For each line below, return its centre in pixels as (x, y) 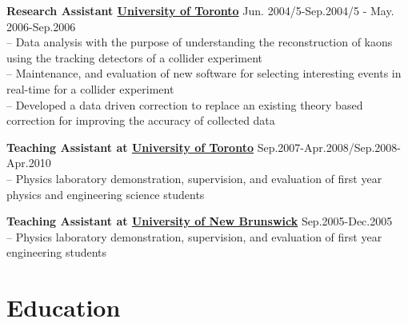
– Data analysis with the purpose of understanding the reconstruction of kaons (200, 42)
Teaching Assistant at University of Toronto (130, 147)
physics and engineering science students (106, 194)
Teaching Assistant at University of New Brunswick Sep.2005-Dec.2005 (200, 221)
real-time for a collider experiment (90, 88)
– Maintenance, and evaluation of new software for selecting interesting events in (204, 73)
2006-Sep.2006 (41, 26)
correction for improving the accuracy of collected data (141, 120)
